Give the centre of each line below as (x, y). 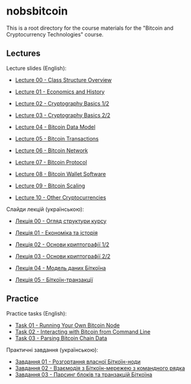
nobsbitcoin (37, 11)
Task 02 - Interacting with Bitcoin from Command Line (82, 331)
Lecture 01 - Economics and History (60, 92)
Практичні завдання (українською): (52, 349)
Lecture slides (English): (36, 68)
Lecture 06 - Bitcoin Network (51, 150)
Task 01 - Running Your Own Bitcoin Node (67, 325)
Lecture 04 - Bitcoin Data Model (55, 127)
